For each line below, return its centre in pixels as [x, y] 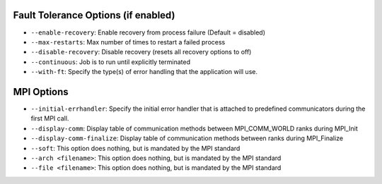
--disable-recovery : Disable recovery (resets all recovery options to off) [141, 52]
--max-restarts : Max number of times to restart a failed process [128, 42]
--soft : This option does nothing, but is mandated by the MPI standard [135, 148]
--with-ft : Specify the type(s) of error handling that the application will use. [144, 72]
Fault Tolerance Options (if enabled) [94, 15]
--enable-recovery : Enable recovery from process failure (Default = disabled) [148, 32]
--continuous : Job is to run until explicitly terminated [111, 62]
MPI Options [41, 92]
